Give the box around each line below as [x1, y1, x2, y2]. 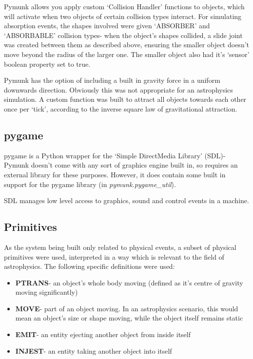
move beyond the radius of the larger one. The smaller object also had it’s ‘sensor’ [4, 49, 250, 59]
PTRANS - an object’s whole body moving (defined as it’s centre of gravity [15, 277, 243, 287]
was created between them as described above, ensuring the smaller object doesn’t [4, 39, 250, 50]
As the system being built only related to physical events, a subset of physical [4, 242, 236, 252]
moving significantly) [15, 287, 78, 297]
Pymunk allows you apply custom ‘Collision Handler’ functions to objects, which [4, 1, 245, 11]
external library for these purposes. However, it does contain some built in [4, 169, 226, 179]
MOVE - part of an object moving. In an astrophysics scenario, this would [15, 303, 238, 313]
